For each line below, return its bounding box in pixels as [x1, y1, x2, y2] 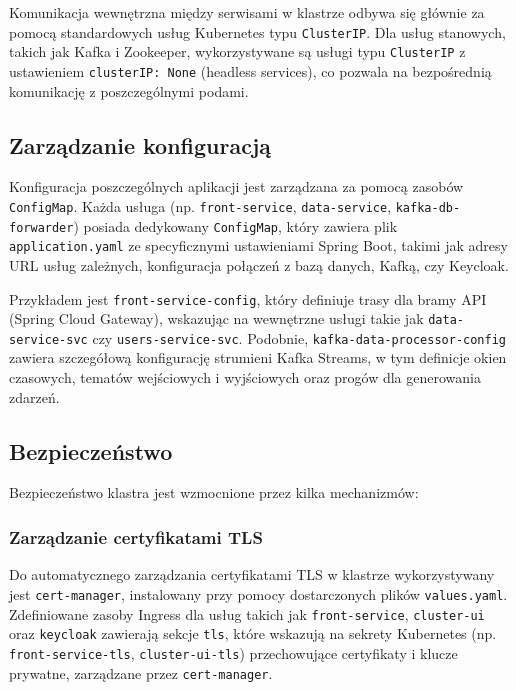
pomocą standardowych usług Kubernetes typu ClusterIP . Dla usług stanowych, [9, 21, 506, 42]
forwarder [9, 220, 74, 235]
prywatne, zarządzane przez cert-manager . [9, 662, 273, 683]
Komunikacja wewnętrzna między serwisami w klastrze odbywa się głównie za [9, 2, 485, 22]
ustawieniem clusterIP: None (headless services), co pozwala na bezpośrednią [9, 60, 492, 81]
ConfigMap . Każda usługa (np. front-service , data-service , [9, 195, 392, 216]
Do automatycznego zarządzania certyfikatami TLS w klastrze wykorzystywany [9, 564, 495, 585]
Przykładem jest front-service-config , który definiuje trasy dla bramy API [9, 288, 487, 309]
